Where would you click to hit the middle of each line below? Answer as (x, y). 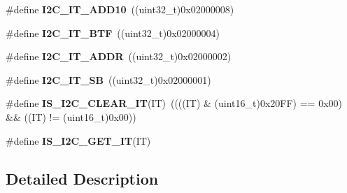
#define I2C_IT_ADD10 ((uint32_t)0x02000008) (120, 9)
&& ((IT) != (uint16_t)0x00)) (71, 116)
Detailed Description (82, 178)
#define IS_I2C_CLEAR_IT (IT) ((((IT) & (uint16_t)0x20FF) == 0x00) (174, 103)
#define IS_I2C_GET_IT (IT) (78, 140)
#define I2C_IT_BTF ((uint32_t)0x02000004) (113, 33)
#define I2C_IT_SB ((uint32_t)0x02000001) (108, 79)
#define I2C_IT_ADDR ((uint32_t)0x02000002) (119, 56)
